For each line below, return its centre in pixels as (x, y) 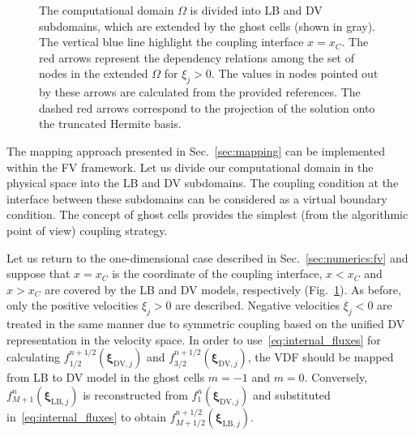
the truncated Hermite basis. (110, 124)
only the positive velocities (73, 305)
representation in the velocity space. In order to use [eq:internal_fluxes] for (194, 339)
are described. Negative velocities (258, 305)
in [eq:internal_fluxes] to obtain (86, 416)
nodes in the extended (94, 73)
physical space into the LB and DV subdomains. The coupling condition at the (203, 183)
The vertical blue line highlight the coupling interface (171, 42)
